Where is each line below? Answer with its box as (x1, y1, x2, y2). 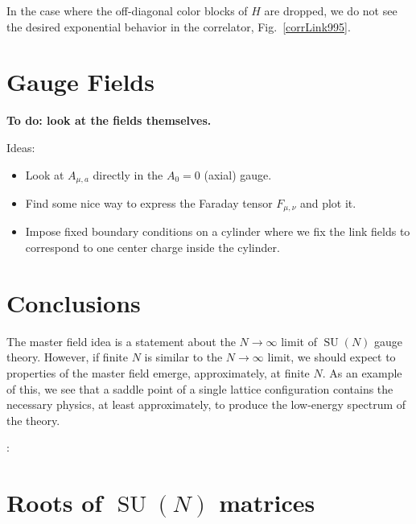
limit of (281, 332, 317, 349)
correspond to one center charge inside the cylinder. (25, 239, 280, 255)
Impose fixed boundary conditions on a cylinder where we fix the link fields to (25, 223, 410, 240)
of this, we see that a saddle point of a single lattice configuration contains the (6, 380, 393, 397)
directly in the (93, 166, 163, 183)
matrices (219, 486, 315, 519)
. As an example (322, 364, 402, 381)
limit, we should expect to (267, 349, 396, 365)
